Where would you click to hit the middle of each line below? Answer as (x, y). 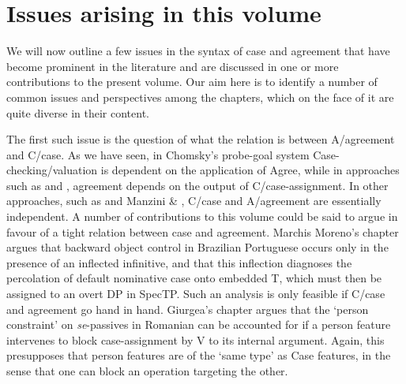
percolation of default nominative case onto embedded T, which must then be (194, 278)
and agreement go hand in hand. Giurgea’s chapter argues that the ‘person (188, 309)
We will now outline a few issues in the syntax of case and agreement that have (198, 51)
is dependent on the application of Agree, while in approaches (250, 170)
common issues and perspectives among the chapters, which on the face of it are (200, 97)
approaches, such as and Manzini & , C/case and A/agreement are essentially (194, 201)
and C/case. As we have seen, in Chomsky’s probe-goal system (158, 154)
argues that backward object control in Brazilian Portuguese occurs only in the (197, 247)
